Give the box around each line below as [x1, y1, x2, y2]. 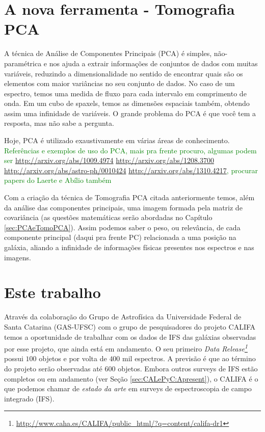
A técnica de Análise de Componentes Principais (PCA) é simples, [4, 48, 212, 59]
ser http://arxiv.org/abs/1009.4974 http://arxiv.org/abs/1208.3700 [4, 155, 214, 166]
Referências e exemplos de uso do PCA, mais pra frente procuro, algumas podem [4, 145, 257, 155]
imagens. [4, 252, 31, 262]
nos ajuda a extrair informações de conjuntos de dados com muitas [49, 58, 258, 68]
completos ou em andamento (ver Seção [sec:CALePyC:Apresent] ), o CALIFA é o [4, 373, 258, 384]
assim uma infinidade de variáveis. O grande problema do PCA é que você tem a [4, 107, 256, 118]
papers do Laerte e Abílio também [4, 175, 112, 185]
